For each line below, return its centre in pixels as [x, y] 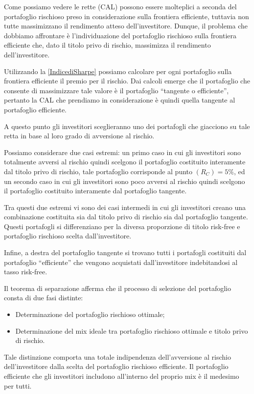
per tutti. [18, 385]
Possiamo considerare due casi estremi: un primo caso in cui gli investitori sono [122, 152]
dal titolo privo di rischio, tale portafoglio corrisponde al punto [98, 171]
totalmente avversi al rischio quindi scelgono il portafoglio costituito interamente [125, 162]
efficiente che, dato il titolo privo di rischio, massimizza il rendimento [107, 45]
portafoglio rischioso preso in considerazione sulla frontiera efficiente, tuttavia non [127, 16]
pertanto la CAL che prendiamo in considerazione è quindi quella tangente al [120, 100]
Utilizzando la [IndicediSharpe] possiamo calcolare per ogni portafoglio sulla [118, 71]
